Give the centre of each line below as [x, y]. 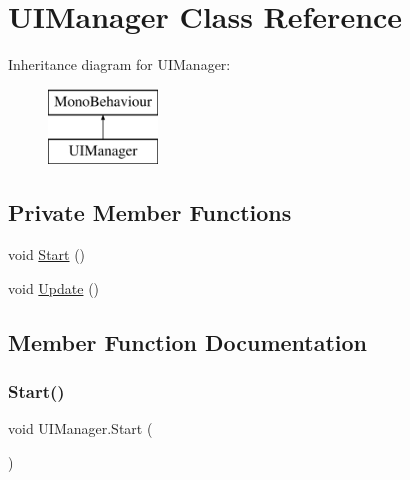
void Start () [47, 254]
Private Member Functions [150, 212]
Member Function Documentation [188, 341]
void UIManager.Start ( [80, 428]
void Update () [54, 287]
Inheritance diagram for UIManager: [119, 64]
